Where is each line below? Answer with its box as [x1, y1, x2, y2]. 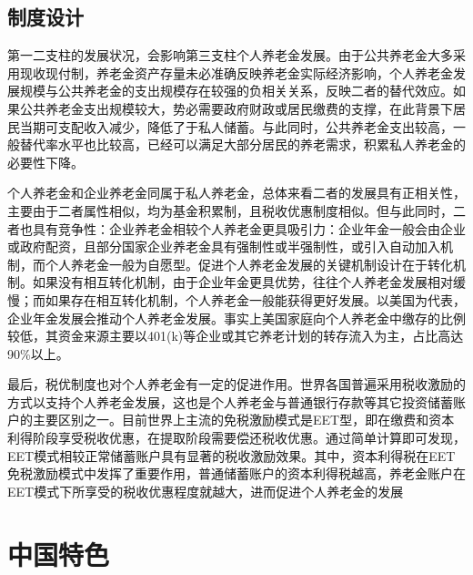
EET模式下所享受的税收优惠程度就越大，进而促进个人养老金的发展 [7, 481, 404, 500]
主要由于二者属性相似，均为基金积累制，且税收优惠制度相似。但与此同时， [7, 200, 453, 220]
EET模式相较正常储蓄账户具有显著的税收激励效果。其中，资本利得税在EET [7, 446, 456, 465]
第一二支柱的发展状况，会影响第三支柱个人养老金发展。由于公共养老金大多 [7, 46, 453, 65]
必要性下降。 [7, 152, 84, 171]
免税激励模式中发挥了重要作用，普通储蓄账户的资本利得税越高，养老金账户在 [7, 464, 466, 483]
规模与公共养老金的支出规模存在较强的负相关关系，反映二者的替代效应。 [19, 81, 453, 100]
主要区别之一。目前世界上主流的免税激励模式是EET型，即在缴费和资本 [32, 410, 455, 429]
